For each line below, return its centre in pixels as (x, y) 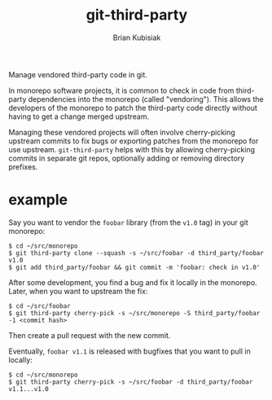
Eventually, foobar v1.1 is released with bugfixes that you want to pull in (129, 351)
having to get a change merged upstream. (79, 116)
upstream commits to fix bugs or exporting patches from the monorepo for (134, 141)
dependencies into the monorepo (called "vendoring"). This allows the (146, 99)
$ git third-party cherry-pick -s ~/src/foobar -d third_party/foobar (131, 382)
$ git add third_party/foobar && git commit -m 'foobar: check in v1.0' (134, 267)
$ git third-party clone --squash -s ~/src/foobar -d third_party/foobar (136, 253)
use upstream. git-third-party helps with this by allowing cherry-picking (132, 149)
